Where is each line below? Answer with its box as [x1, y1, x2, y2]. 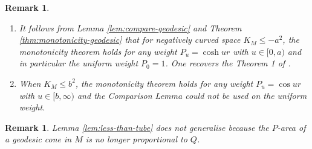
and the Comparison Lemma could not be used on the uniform [77, 89, 307, 101]
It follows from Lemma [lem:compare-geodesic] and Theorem [19, 21, 242, 34]
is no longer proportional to [85, 133, 187, 145]
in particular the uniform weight [19, 57, 138, 69]
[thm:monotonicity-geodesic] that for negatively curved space [19, 33, 241, 46]
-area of [277, 121, 306, 133]
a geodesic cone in [5, 133, 72, 145]
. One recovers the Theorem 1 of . [165, 57, 291, 69]
